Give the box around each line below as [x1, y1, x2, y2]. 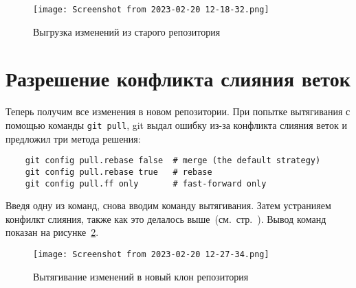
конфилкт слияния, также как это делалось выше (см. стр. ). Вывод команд [5, 211, 326, 226]
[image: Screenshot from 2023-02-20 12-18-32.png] [33, 5, 269, 14]
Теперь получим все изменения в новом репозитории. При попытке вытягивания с [5, 104, 351, 119]
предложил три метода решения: [5, 131, 141, 145]
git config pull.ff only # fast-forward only [25, 178, 267, 189]
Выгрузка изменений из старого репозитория [33, 24, 221, 38]
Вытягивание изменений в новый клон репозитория [33, 269, 249, 283]
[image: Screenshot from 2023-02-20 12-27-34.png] [33, 249, 269, 259]
